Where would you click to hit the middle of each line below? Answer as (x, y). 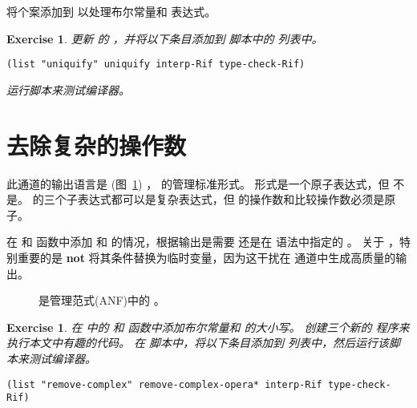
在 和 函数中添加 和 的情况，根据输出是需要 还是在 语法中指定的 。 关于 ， (203, 242)
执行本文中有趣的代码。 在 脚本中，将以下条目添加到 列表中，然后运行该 (198, 343)
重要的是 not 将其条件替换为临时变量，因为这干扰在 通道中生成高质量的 (206, 257)
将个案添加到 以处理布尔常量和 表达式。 (111, 11)
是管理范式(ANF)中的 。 (102, 300)
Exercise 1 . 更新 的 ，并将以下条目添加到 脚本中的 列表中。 (165, 38)
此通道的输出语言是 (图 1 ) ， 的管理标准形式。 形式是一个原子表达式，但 (198, 183)
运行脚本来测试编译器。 (68, 89)
